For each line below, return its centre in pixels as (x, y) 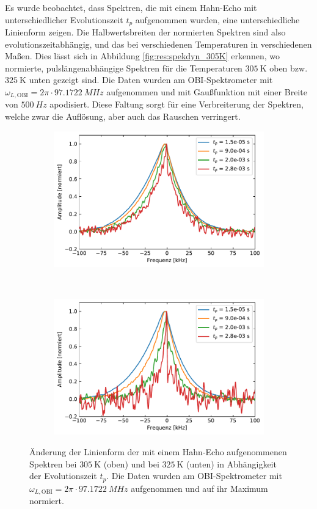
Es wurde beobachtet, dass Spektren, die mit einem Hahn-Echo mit (131, 7)
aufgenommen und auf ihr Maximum (199, 488)
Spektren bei (53, 463)
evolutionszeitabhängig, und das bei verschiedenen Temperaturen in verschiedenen (158, 44)
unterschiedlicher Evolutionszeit (64, 19)
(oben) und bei (131, 463)
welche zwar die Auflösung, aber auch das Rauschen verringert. (123, 116)
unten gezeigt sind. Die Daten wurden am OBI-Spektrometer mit (151, 80)
